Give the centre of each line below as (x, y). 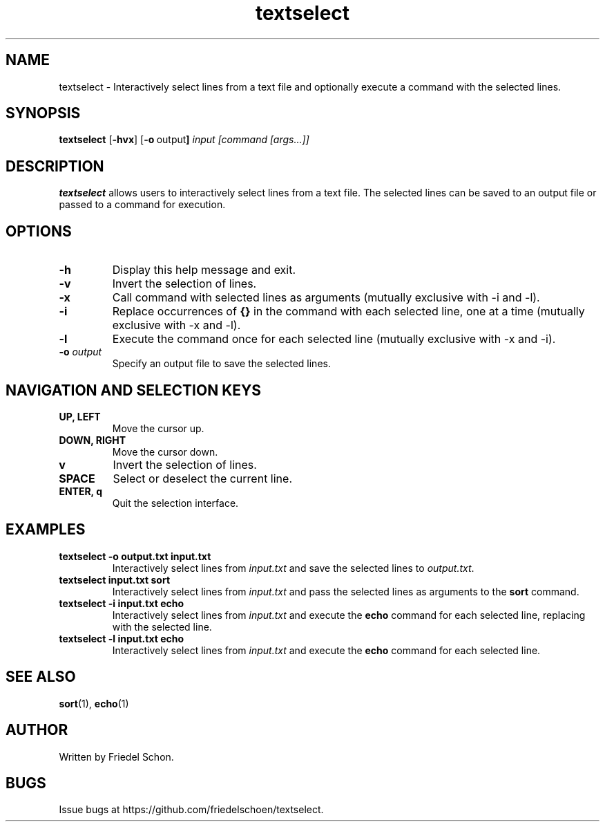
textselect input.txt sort (115, 579)
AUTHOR (37, 730)
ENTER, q (80, 491)
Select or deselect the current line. (202, 478)
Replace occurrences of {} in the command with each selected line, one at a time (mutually (348, 312)
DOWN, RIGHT (93, 440)
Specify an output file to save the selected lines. (221, 364)
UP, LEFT (80, 416)
